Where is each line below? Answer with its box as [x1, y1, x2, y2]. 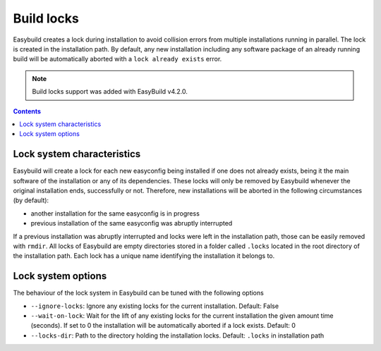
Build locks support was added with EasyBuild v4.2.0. [32, 87, 188, 96]
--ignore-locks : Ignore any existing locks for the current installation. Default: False [30, 302, 279, 310]
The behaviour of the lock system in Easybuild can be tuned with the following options [13, 289, 264, 297]
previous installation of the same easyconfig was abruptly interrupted [30, 219, 233, 228]
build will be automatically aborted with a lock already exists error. [13, 55, 222, 63]
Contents [13, 106, 42, 116]
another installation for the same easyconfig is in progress [30, 209, 200, 218]
